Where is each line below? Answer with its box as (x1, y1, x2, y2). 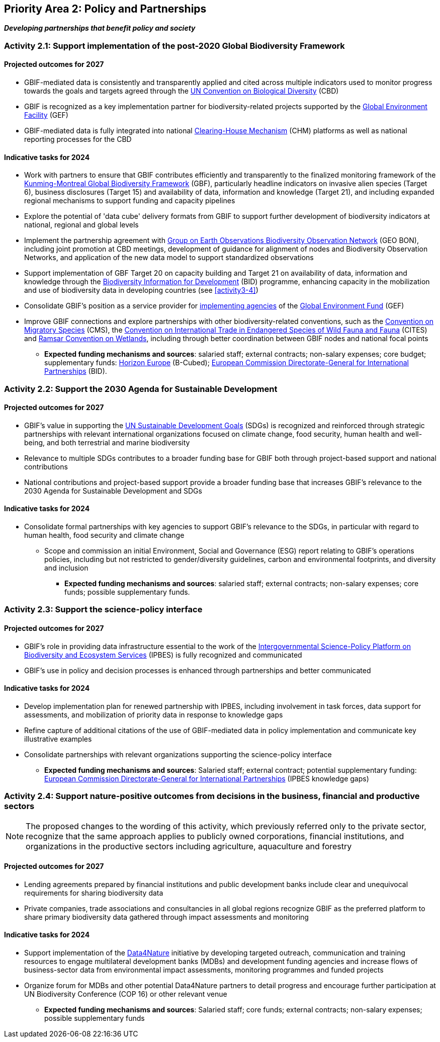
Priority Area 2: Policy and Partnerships (4, 3, 207, 15)
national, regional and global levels (24, 220, 139, 229)
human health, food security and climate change (24, 531, 185, 540)
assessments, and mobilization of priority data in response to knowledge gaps (24, 710, 283, 719)
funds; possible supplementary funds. (64, 588, 190, 597)
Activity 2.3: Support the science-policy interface (4, 604, 203, 615)
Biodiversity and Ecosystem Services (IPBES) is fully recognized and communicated (24, 650, 302, 659)
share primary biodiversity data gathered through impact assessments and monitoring (24, 912, 309, 921)
